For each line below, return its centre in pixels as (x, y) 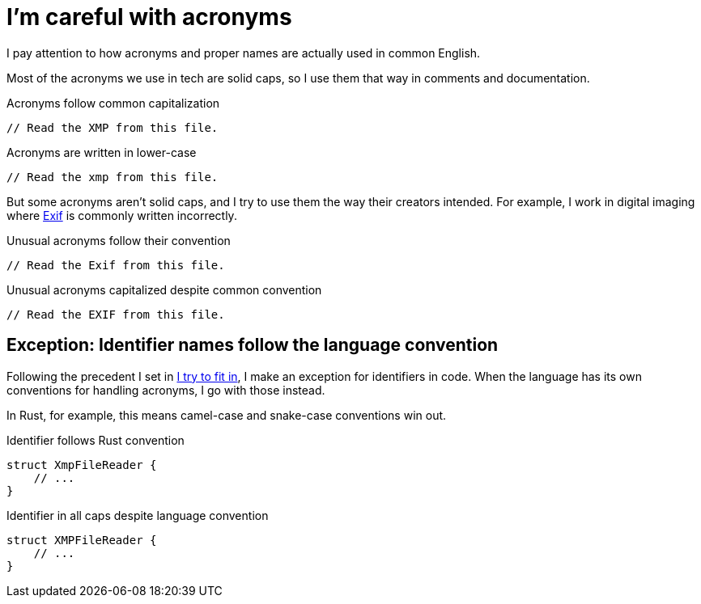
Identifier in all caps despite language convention (138, 515)
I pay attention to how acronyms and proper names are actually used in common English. (244, 53)
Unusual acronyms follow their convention (119, 240)
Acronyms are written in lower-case (102, 152)
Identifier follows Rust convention (96, 440)
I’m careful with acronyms (149, 17)
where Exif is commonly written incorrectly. (122, 215)
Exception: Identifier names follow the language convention (253, 345)
